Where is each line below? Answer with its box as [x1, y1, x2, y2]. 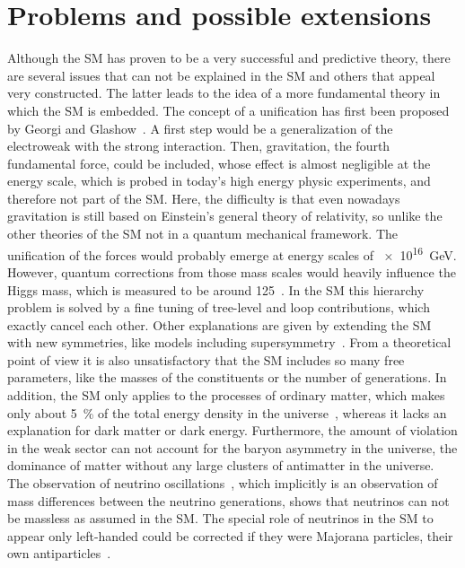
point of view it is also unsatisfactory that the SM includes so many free [7, 350, 405, 369]
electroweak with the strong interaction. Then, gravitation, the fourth [7, 136, 390, 155]
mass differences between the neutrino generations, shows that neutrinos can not [7, 491, 450, 510]
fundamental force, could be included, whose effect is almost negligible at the [7, 153, 431, 172]
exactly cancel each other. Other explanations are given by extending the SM [7, 315, 432, 334]
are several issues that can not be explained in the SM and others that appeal [7, 66, 435, 84]
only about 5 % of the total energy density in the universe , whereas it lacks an [7, 403, 447, 422]
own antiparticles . [7, 544, 111, 563]
